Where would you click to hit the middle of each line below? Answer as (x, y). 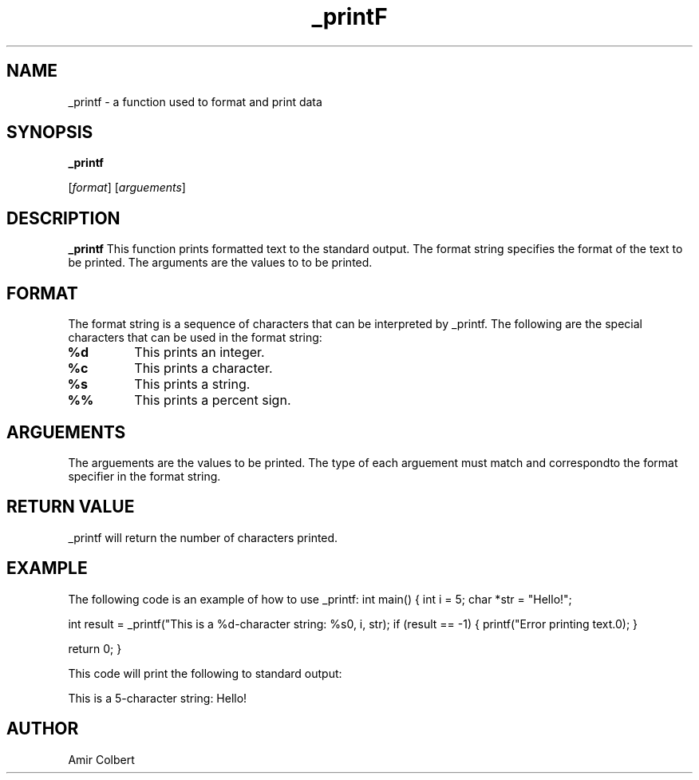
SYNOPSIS (50, 133)
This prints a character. (203, 368)
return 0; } (95, 648)
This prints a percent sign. (213, 400)
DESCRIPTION (63, 218)
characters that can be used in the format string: (195, 338)
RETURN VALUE (71, 507)
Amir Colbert (101, 759)
